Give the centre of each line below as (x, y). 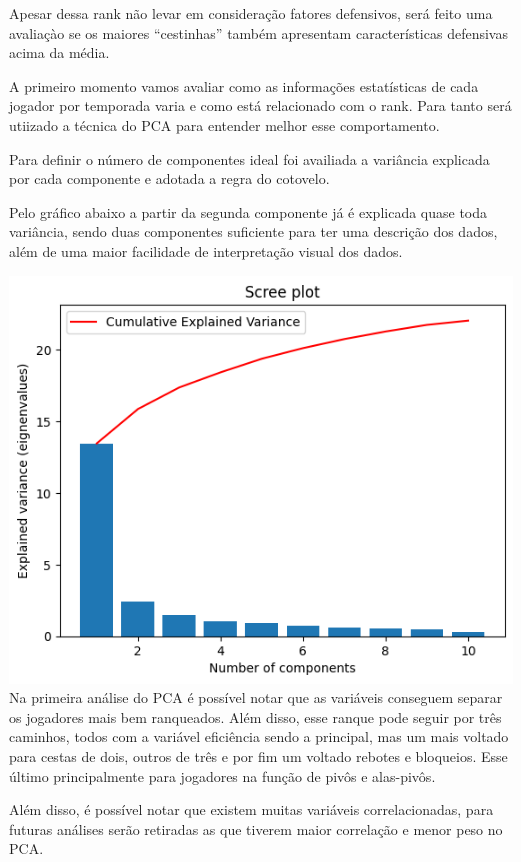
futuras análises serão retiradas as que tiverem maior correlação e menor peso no (256, 828)
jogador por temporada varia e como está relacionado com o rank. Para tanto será (260, 105)
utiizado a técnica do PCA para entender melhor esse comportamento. (224, 124)
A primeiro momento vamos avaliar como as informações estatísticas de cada (244, 85)
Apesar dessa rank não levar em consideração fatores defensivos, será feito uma (251, 13)
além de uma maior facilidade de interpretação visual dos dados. (206, 250)
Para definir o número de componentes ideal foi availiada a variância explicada (249, 158)
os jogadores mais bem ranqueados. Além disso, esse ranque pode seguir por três (255, 716)
